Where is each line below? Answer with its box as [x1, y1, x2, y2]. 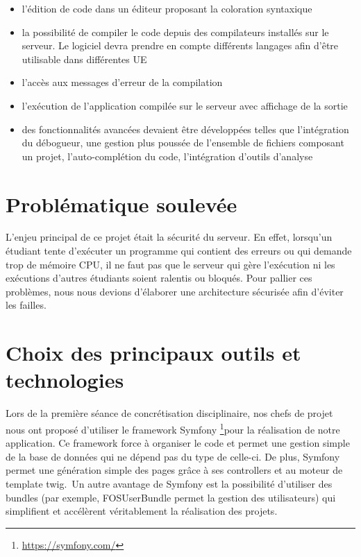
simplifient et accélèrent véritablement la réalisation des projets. [6, 504, 278, 518]
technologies [6, 366, 124, 394]
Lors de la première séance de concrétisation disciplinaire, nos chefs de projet [6, 406, 333, 420]
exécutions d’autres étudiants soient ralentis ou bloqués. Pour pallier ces [6, 271, 312, 285]
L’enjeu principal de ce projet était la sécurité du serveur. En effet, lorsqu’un [6, 230, 333, 244]
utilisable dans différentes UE [22, 51, 147, 66]
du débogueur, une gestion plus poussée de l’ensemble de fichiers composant [22, 135, 344, 150]
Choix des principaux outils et [6, 339, 301, 367]
